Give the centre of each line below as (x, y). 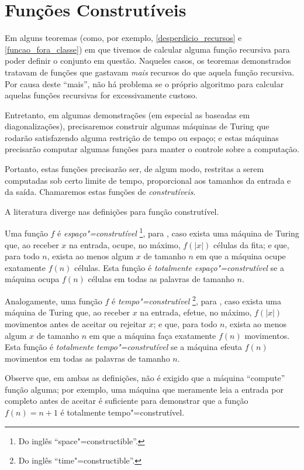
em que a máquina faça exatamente (153, 335)
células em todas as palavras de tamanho (161, 279)
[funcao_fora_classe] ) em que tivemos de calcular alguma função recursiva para (147, 49)
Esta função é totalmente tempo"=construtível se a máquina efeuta (124, 347)
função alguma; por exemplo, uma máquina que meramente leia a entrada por (144, 389)
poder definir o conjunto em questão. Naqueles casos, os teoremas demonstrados (148, 61)
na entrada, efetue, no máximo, (196, 312)
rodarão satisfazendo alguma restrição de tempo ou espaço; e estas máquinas (142, 137)
